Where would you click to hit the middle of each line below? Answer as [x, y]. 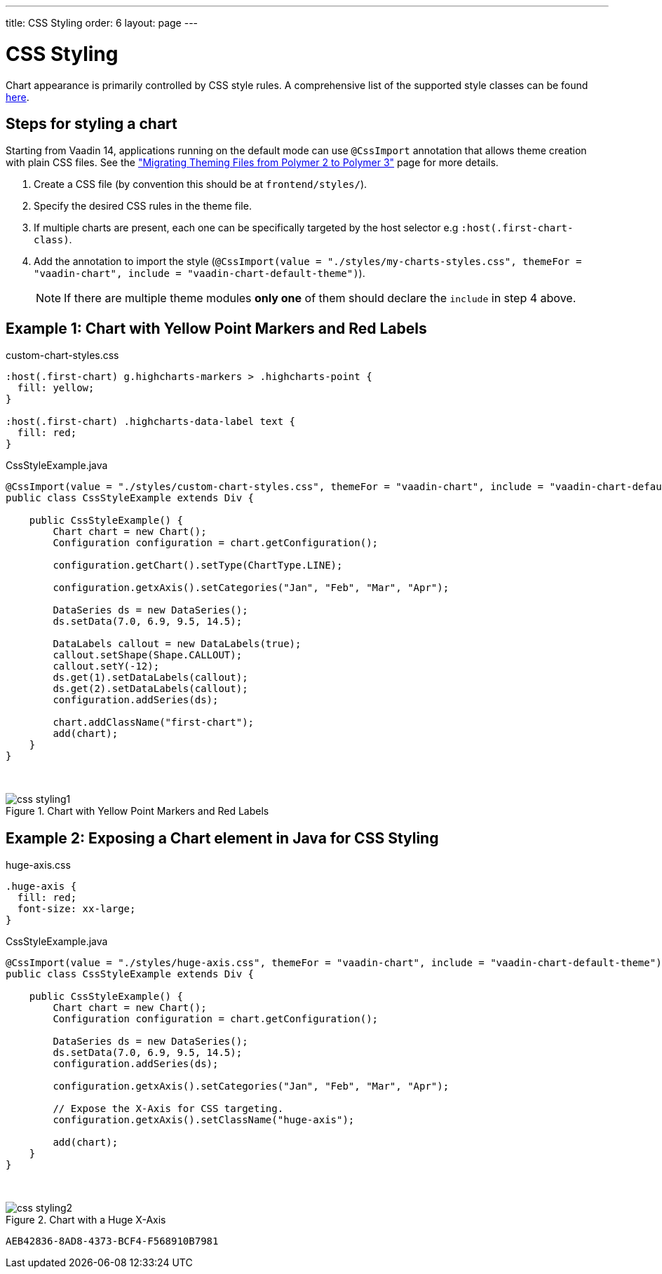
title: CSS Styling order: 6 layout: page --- [102, 23]
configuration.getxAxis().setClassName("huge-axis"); [204, 1120]
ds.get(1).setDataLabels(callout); [150, 678]
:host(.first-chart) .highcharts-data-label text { [151, 422]
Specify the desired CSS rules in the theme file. [143, 206]
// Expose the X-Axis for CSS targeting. [168, 1109]
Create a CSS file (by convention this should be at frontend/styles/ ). [201, 184]
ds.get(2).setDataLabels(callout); [150, 689]
